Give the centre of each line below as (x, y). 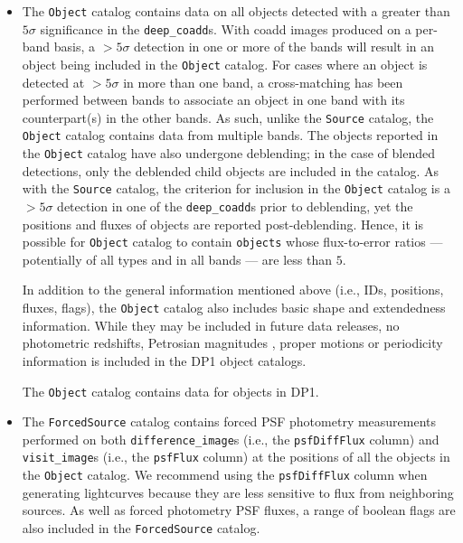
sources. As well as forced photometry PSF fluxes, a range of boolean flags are (239, 510)
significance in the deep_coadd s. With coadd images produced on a (226, 28)
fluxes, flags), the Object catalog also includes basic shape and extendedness (234, 308)
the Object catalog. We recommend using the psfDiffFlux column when (225, 475)
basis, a (75, 47)
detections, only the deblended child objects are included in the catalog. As (231, 170)
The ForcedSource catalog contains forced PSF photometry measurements (229, 421)
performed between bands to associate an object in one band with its (213, 100)
